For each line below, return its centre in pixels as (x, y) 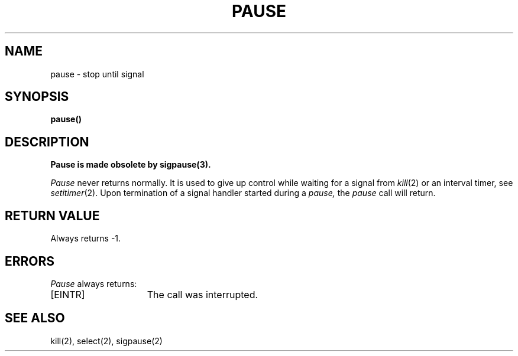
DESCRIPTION (47, 142)
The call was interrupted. (203, 294)
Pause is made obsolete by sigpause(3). (131, 165)
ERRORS (30, 261)
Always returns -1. (86, 239)
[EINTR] (68, 294)
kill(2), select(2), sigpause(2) (106, 341)
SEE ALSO (35, 318)
